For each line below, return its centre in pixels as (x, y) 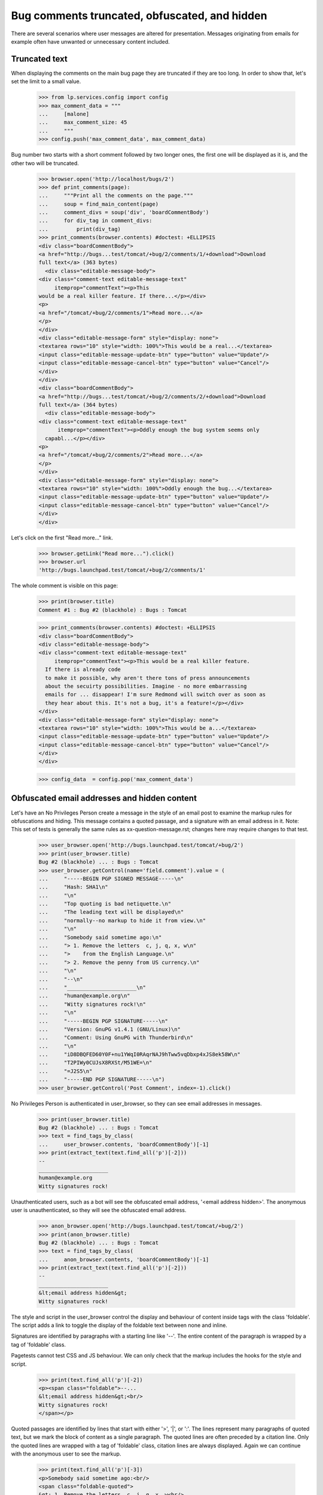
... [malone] (64, 114)
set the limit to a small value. (46, 81)
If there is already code (83, 669)
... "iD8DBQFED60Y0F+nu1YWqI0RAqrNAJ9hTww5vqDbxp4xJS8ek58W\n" (140, 1055)
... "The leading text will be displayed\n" (111, 912)
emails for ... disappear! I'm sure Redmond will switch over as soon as (156, 695)
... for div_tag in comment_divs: (95, 221)
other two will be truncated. (45, 163)
